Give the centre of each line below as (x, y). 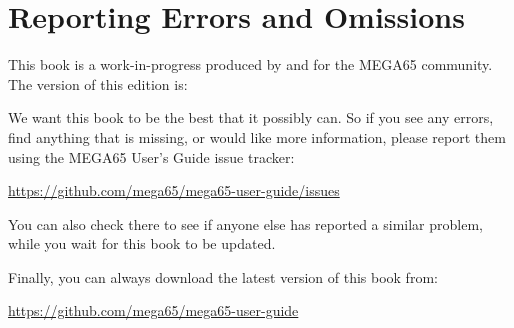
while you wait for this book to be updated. (142, 243)
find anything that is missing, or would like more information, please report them (257, 136)
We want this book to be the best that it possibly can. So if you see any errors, (251, 117)
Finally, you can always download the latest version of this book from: (223, 276)
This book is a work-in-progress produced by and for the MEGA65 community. (250, 64)
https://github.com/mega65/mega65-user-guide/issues (174, 190)
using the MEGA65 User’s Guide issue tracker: (151, 156)
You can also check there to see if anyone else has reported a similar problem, (245, 223)
